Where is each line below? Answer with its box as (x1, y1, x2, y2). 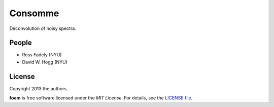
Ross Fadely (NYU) (22, 52, 62, 58)
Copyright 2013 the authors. (9, 85, 68, 91)
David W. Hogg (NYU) (22, 59, 68, 65)
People (9, 39, 32, 47)
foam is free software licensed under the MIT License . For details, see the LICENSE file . (9, 95, 193, 101)
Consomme (9, 8, 59, 19)
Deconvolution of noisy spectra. (9, 25, 76, 31)
